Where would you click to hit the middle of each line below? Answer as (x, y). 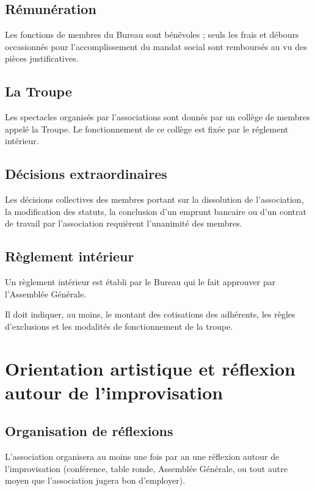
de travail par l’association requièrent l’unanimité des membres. (124, 223)
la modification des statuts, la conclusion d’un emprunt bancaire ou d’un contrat (156, 211)
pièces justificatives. (42, 58)
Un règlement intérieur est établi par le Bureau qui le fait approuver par (140, 282)
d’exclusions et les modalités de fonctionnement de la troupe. (119, 326)
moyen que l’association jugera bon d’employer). (95, 480)
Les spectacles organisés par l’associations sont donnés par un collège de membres (157, 117)
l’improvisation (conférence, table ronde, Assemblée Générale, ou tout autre (146, 468)
